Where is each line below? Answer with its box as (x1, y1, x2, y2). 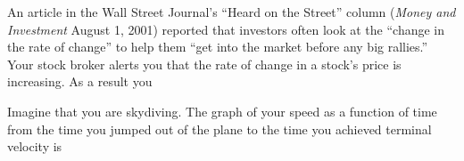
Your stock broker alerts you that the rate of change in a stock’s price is (7, 54, 402, 73)
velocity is (7, 137, 62, 156)
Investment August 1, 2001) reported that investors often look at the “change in (7, 20, 445, 38)
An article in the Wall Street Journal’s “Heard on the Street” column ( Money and (7, 3, 456, 20)
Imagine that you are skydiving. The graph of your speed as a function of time (7, 101, 437, 120)
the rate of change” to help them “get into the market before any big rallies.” (7, 37, 428, 56)
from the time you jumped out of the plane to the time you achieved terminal (7, 119, 432, 138)
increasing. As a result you (7, 72, 153, 91)
